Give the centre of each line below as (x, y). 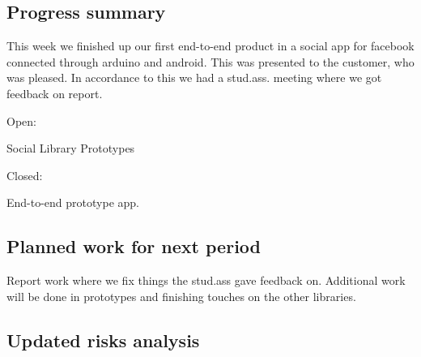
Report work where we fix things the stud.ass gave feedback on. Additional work (206, 280)
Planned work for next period (134, 246)
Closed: (25, 175)
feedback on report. (55, 93)
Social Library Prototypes (71, 148)
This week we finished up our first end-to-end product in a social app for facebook (210, 46)
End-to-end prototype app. (73, 202)
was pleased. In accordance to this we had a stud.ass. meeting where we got (194, 77)
